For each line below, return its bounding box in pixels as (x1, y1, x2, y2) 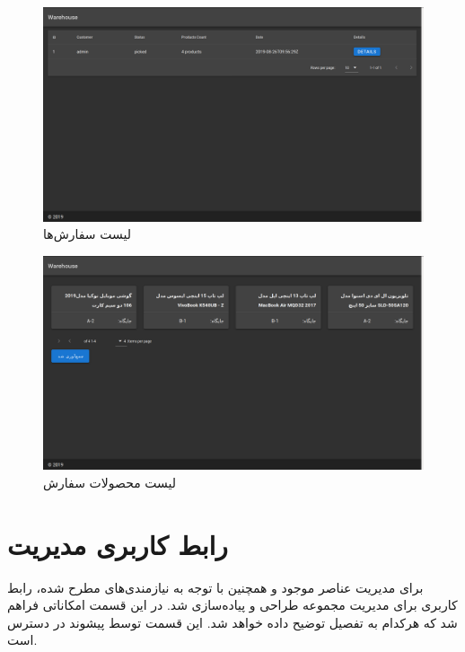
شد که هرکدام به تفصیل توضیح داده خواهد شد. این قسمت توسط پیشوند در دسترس (7, 612, 458, 631)
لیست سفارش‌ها (43, 225, 131, 243)
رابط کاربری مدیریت (7, 525, 228, 562)
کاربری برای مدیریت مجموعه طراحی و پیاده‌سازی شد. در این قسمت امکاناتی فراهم (7, 595, 458, 614)
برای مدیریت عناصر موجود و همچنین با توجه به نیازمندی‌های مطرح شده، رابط (7, 577, 424, 596)
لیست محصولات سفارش (43, 472, 177, 491)
